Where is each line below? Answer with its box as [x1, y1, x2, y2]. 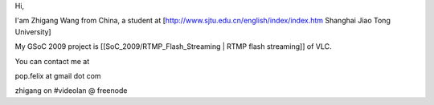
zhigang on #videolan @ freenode [14, 86, 128, 95]
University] [14, 26, 51, 36]
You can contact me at [14, 56, 90, 66]
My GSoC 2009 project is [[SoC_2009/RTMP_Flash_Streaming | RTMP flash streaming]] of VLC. [14, 42, 332, 51]
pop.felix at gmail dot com [14, 71, 101, 80]
